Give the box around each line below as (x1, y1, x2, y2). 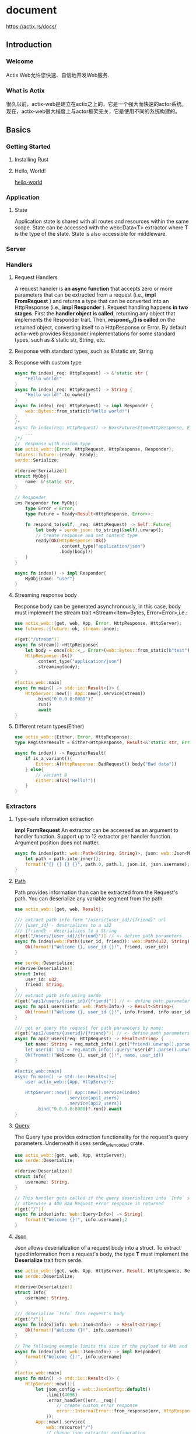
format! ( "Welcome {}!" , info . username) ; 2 (25, 1217, 127, 1223)
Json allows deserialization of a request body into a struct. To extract (14, 1244, 181, 1251)
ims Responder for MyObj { (14, 500, 78, 506)
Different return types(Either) (14, 723, 85, 730)
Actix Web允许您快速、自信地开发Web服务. (6, 71, 110, 78)
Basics (6, 125, 31, 135)
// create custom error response (56, 1402, 138, 1409)
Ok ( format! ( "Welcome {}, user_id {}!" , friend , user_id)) (25, 944, 169, 950)
